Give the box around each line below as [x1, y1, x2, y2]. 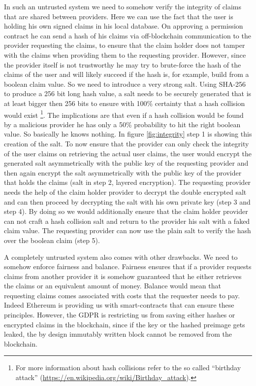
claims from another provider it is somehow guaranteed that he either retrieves [4, 271, 242, 281]
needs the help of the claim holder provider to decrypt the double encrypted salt [4, 186, 247, 197]
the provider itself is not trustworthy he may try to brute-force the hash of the [4, 59, 241, 70]
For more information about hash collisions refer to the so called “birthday [15, 362, 241, 373]
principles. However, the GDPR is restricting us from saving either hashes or [4, 310, 235, 320]
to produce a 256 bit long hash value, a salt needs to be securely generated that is [4, 88, 252, 99]
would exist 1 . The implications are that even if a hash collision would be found [4, 108, 244, 120]
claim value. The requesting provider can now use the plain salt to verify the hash [4, 225, 251, 236]
